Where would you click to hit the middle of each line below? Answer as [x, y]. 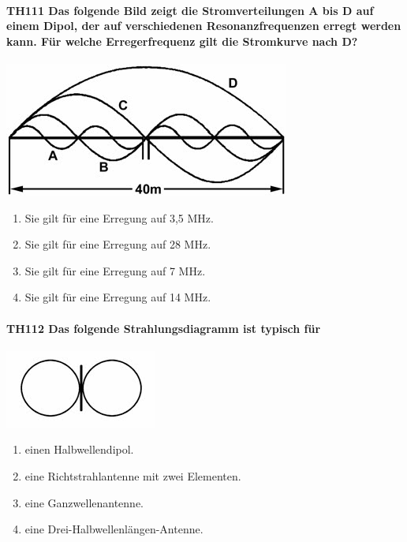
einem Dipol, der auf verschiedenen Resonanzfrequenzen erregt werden [204, 26]
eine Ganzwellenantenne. [84, 502]
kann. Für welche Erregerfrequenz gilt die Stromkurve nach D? [182, 41]
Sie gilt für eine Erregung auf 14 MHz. [118, 297]
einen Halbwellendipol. [79, 449]
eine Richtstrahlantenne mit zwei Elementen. [133, 475]
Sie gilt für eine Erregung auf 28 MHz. [118, 244]
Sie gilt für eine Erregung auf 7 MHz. [115, 270]
